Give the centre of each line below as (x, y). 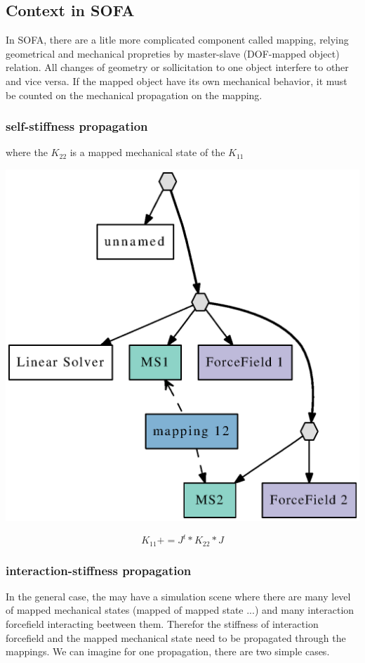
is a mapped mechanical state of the (147, 152)
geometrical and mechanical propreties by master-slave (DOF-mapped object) (173, 53)
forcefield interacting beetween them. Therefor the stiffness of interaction (162, 624)
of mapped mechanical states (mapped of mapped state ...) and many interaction (180, 610)
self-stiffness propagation (77, 126)
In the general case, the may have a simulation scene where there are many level (178, 596)
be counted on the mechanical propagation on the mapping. (134, 95)
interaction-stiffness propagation (99, 570)
